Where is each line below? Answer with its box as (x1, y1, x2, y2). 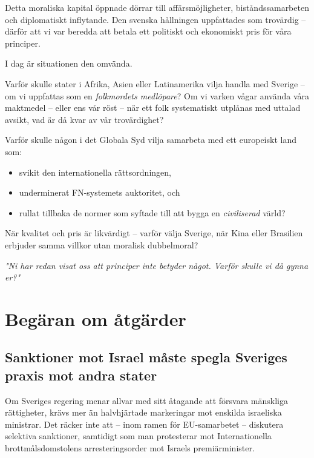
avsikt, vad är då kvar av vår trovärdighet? (5, 113, 164, 125)
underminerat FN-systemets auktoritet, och (19, 186, 180, 199)
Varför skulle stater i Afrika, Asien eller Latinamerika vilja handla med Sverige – (5, 77, 305, 90)
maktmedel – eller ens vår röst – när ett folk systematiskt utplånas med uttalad (5, 101, 301, 114)
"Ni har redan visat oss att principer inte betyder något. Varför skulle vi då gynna (5, 259, 309, 271)
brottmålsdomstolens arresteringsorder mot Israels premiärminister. (5, 442, 255, 454)
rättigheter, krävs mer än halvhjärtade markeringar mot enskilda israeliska (5, 406, 282, 419)
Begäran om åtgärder (5, 306, 186, 331)
